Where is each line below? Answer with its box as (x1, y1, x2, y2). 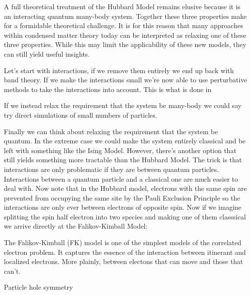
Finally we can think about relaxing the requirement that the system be (4, 126, 218, 136)
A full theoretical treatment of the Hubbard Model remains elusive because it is (4, 1, 241, 11)
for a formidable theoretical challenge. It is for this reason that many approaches (4, 20, 243, 31)
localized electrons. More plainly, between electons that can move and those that (4, 256, 243, 266)
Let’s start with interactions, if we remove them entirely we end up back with (4, 65, 234, 75)
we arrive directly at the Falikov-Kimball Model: (4, 221, 148, 231)
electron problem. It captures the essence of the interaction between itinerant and (4, 247, 246, 257)
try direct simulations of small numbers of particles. (4, 109, 157, 120)
